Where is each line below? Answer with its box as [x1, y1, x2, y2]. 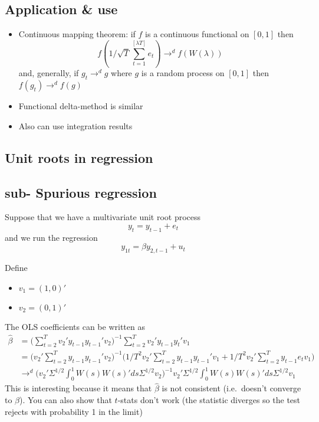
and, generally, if [18, 67, 79, 79]
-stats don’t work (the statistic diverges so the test [117, 393, 300, 405]
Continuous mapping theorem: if [18, 28, 136, 40]
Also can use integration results [18, 119, 133, 132]
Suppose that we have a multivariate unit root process [5, 211, 201, 223]
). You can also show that [19, 393, 112, 405]
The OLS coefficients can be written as [5, 320, 145, 332]
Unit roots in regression [5, 148, 153, 166]
